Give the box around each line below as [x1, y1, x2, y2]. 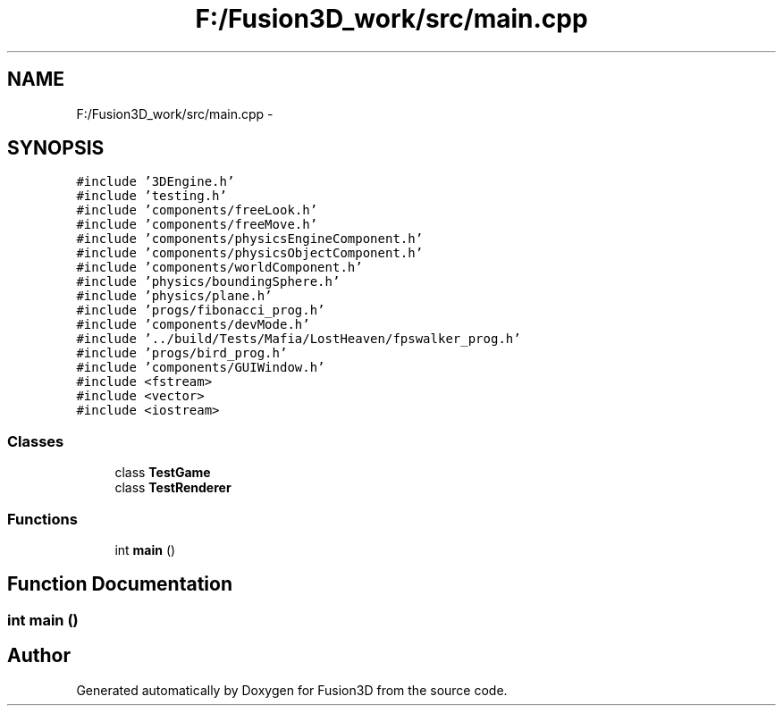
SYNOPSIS [7, 137, 105, 160]
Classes [7, 432, 64, 450]
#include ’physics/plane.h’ [76, 289, 273, 304]
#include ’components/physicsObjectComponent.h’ [76, 246, 424, 261]
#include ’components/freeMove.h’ [76, 217, 318, 232]
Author [7, 644, 71, 667]
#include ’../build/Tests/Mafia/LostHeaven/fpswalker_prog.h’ [76, 331, 521, 347]
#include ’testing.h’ [76, 189, 227, 204]
